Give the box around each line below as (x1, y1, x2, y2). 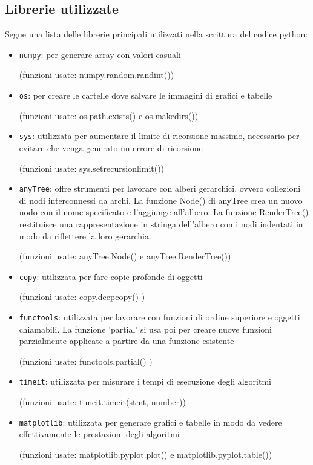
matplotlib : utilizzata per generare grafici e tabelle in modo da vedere (19, 415, 282, 428)
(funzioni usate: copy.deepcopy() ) (19, 290, 145, 303)
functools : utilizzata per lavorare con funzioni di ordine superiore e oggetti (19, 311, 300, 324)
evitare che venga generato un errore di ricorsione (19, 141, 203, 154)
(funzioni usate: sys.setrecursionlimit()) (19, 161, 165, 174)
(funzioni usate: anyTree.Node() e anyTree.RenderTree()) (19, 250, 231, 262)
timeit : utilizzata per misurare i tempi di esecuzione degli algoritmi (19, 375, 271, 388)
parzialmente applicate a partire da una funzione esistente (19, 334, 234, 347)
